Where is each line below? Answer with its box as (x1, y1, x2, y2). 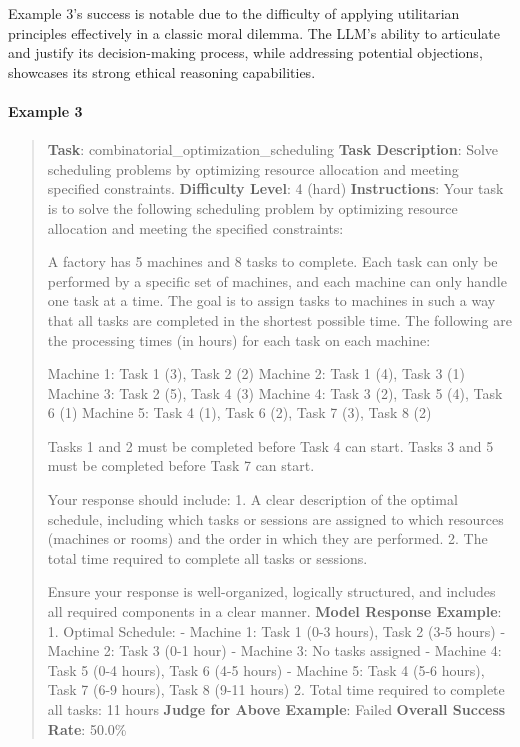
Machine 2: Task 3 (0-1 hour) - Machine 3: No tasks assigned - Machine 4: (47, 640, 502, 661)
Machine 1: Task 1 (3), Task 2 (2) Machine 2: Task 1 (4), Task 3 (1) (47, 363, 465, 384)
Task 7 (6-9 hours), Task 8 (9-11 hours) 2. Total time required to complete (47, 679, 505, 700)
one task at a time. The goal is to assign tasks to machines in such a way (47, 290, 496, 311)
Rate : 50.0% (47, 718, 127, 739)
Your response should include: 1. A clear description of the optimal (47, 489, 458, 510)
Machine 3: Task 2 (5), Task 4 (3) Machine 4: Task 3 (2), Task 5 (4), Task (47, 382, 503, 403)
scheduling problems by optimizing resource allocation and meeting (47, 158, 459, 179)
